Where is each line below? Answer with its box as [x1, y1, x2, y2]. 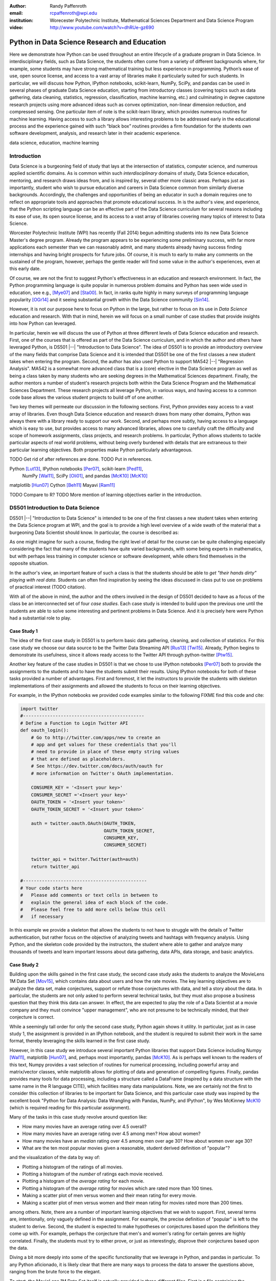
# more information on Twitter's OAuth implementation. [31, 770, 174, 776]
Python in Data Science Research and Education [9, 37, 166, 46]
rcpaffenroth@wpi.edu [50, 10, 97, 16]
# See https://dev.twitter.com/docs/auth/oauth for [31, 763, 164, 769]
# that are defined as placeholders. [31, 756, 126, 762]
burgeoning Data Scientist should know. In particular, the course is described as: [9, 529, 179, 535]
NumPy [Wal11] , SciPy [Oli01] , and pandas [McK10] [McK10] [22, 472, 148, 479]
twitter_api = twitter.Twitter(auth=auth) [31, 856, 139, 862]
